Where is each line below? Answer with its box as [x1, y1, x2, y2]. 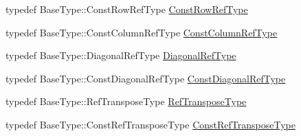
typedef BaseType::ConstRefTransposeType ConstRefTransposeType [5, 117, 296, 131]
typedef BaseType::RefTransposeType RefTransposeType [5, 94, 247, 109]
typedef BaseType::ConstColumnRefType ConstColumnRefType [5, 25, 278, 39]
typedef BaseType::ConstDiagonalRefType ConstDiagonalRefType [5, 71, 286, 85]
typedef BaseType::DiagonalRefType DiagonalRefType [5, 48, 236, 63]
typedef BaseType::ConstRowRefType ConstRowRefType [5, 2, 248, 16]
